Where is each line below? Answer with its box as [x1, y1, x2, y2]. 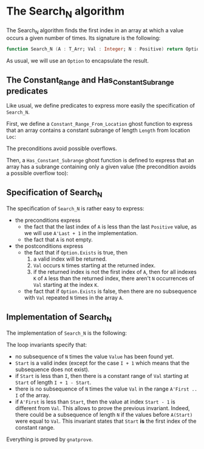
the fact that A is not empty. [24, 236, 93, 244]
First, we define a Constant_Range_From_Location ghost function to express [6, 120, 193, 128]
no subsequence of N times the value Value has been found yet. [15, 353, 174, 360]
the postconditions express [15, 242, 84, 250]
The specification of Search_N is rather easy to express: [6, 205, 144, 212]
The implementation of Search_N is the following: [6, 329, 127, 337]
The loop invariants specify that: [6, 341, 87, 349]
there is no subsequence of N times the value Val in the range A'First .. [15, 385, 197, 392]
